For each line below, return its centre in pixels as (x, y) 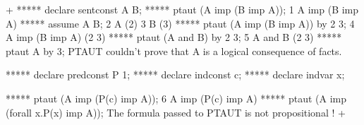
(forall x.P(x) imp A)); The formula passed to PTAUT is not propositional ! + (176, 112)
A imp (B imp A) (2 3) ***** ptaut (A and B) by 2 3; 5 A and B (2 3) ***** (174, 37)
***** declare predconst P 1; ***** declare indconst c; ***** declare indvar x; (175, 75)
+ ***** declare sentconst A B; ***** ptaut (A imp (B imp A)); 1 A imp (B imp (182, 9)
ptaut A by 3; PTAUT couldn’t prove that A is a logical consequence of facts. (174, 50)
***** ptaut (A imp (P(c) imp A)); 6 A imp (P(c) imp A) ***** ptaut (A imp (176, 98)
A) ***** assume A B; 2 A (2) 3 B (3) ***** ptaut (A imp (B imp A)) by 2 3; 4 (180, 23)
